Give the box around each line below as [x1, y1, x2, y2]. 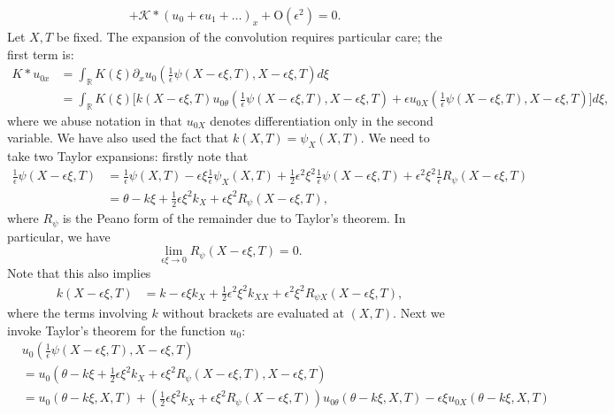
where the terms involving [7, 304, 148, 322]
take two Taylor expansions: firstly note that [7, 147, 249, 165]
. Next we [393, 304, 445, 322]
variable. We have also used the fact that [7, 128, 229, 147]
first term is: [7, 44, 74, 63]
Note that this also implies [7, 264, 151, 282]
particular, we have [7, 227, 111, 245]
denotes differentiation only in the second [210, 111, 434, 129]
